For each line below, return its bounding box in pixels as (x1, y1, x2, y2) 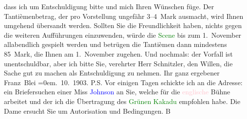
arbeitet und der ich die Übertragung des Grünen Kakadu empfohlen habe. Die (4, 96, 241, 106)
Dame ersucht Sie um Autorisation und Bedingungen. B (4, 105, 171, 116)
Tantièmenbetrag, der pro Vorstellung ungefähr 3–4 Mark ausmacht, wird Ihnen (4, 11, 244, 21)
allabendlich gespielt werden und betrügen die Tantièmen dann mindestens (4, 39, 227, 49)
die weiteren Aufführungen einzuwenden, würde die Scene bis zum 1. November (4, 30, 242, 40)
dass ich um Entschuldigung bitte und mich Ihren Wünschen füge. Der (4, 1, 214, 11)
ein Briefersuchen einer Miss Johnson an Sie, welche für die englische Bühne (4, 87, 230, 97)
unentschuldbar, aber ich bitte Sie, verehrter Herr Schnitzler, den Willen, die (4, 58, 233, 68)
